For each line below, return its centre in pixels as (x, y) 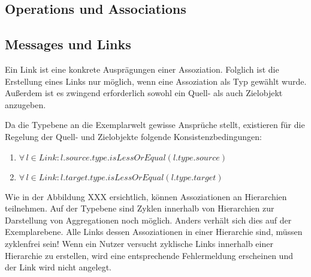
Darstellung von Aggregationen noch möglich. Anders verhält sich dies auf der (148, 220)
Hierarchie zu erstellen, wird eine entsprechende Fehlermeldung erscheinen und (149, 255)
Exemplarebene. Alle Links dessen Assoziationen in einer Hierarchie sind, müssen (154, 232)
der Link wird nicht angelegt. (58, 267)
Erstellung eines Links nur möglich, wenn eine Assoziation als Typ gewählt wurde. (156, 81)
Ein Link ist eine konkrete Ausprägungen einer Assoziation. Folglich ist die (142, 69)
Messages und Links (68, 44)
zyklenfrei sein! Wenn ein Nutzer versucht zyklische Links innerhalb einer (139, 243)
